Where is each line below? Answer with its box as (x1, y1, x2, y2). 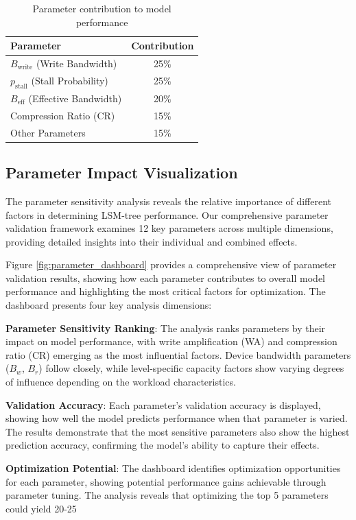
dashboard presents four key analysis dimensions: (5, 298, 212, 312)
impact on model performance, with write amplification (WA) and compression (5, 334, 337, 348)
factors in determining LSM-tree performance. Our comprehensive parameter (5, 207, 329, 222)
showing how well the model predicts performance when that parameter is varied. (5, 411, 348, 425)
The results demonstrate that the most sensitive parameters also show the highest (5, 424, 350, 438)
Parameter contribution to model (32, 1, 171, 15)
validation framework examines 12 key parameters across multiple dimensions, (5, 221, 333, 235)
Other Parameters (10, 125, 86, 139)
